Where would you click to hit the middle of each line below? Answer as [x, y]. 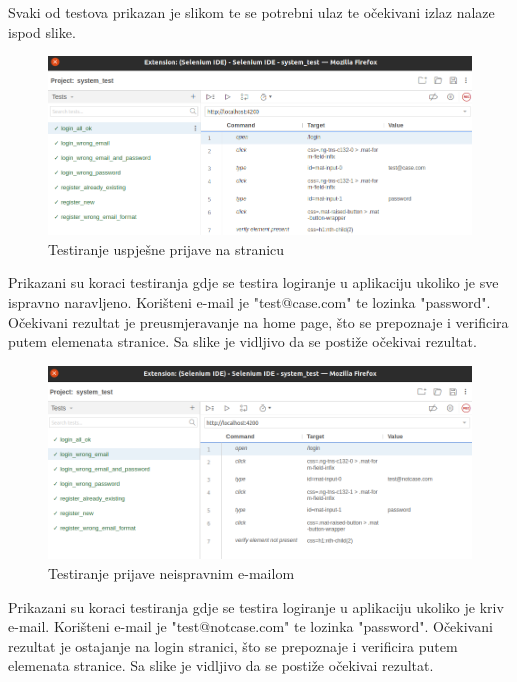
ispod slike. [42, 31]
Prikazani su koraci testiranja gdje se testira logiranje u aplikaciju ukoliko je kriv [256, 606]
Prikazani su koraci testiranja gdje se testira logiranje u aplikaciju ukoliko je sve [253, 282]
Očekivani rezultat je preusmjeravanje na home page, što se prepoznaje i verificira [258, 321]
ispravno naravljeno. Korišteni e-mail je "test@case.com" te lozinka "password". [249, 302]
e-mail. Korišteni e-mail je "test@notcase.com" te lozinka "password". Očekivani [250, 626]
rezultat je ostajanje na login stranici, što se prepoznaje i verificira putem [233, 645]
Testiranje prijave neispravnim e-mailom [171, 573]
